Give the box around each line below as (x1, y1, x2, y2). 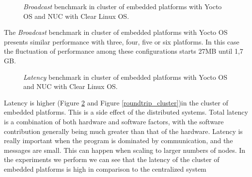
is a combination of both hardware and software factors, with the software (4, 116, 224, 126)
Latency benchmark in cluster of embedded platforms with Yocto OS (23, 72, 228, 82)
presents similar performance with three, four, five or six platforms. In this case (4, 36, 239, 46)
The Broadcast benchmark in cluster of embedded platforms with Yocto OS (4, 27, 228, 37)
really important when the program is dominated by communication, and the (4, 135, 233, 146)
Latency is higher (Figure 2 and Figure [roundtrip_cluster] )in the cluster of (4, 97, 228, 107)
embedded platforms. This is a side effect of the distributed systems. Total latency (4, 107, 248, 117)
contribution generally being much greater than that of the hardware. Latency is (4, 126, 243, 136)
